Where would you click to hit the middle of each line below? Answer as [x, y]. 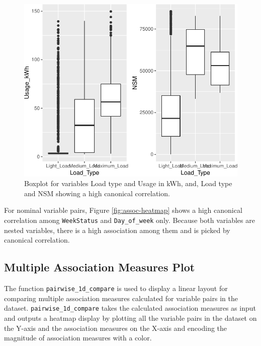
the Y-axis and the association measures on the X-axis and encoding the [116, 328]
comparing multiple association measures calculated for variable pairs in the [121, 298]
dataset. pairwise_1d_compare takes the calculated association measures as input [130, 308]
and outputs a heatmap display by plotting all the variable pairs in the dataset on [130, 318]
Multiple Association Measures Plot [100, 267]
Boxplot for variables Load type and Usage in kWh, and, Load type [128, 183]
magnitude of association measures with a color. [78, 338]
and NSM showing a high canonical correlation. [97, 193]
